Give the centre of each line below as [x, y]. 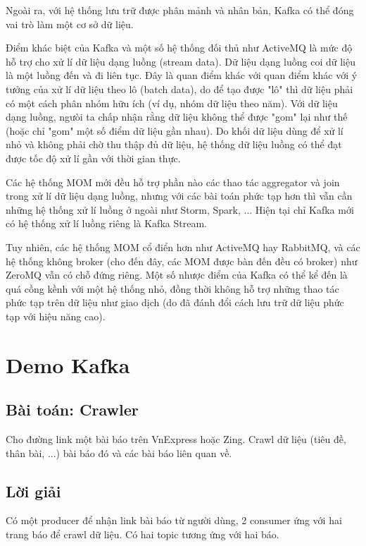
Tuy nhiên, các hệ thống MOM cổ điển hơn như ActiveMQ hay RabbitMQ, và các [183, 247]
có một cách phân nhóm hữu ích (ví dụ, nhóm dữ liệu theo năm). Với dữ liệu [172, 103]
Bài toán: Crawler [72, 409]
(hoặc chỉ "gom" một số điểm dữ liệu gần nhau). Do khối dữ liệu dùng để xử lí [175, 130]
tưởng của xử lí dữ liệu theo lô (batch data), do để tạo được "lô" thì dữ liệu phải [179, 89]
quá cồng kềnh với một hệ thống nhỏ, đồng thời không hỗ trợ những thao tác [172, 288]
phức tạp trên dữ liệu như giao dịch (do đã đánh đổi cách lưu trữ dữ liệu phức [175, 302]
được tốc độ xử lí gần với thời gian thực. [93, 158]
